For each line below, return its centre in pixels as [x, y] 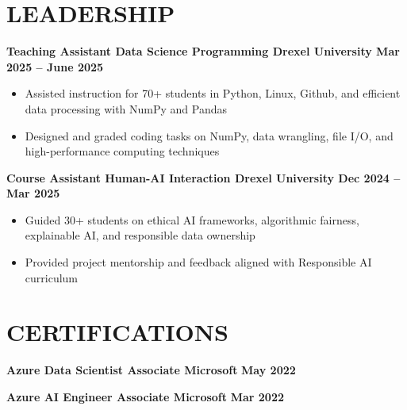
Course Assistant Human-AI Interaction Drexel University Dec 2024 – [203, 177]
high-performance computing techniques [122, 151]
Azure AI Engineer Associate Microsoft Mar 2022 [145, 396]
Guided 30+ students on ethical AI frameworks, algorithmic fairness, [192, 219]
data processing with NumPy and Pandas [126, 108]
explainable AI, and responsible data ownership [140, 235]
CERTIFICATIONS [117, 332]
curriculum [52, 277]
